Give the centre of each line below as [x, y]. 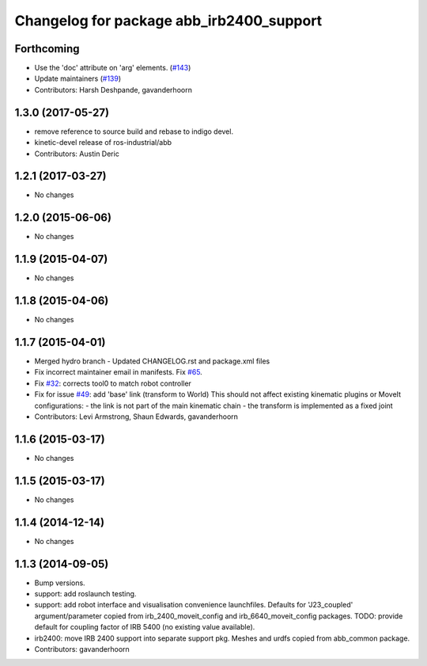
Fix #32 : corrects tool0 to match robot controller [113, 383]
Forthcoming [47, 49]
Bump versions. [60, 583]
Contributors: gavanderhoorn [82, 649]
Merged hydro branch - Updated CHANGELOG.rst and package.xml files [152, 361]
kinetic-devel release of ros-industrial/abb [103, 143]
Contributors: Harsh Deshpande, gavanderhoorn [113, 89]
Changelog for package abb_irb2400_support [168, 21]
